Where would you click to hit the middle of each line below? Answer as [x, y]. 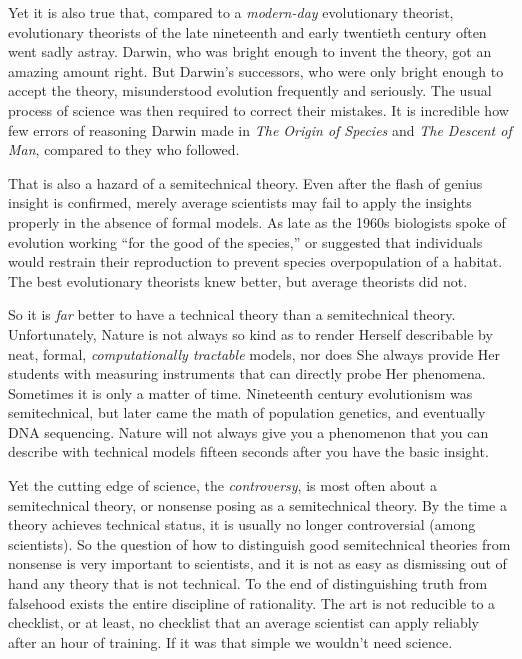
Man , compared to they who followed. [124, 149]
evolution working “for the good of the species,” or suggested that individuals [245, 241]
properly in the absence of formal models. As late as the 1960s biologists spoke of [257, 221]
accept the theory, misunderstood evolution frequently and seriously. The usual [250, 90]
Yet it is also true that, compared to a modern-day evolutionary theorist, [231, 12]
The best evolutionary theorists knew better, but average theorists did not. [238, 280]
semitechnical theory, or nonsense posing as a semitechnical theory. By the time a [257, 504]
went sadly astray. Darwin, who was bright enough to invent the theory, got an [250, 51]
